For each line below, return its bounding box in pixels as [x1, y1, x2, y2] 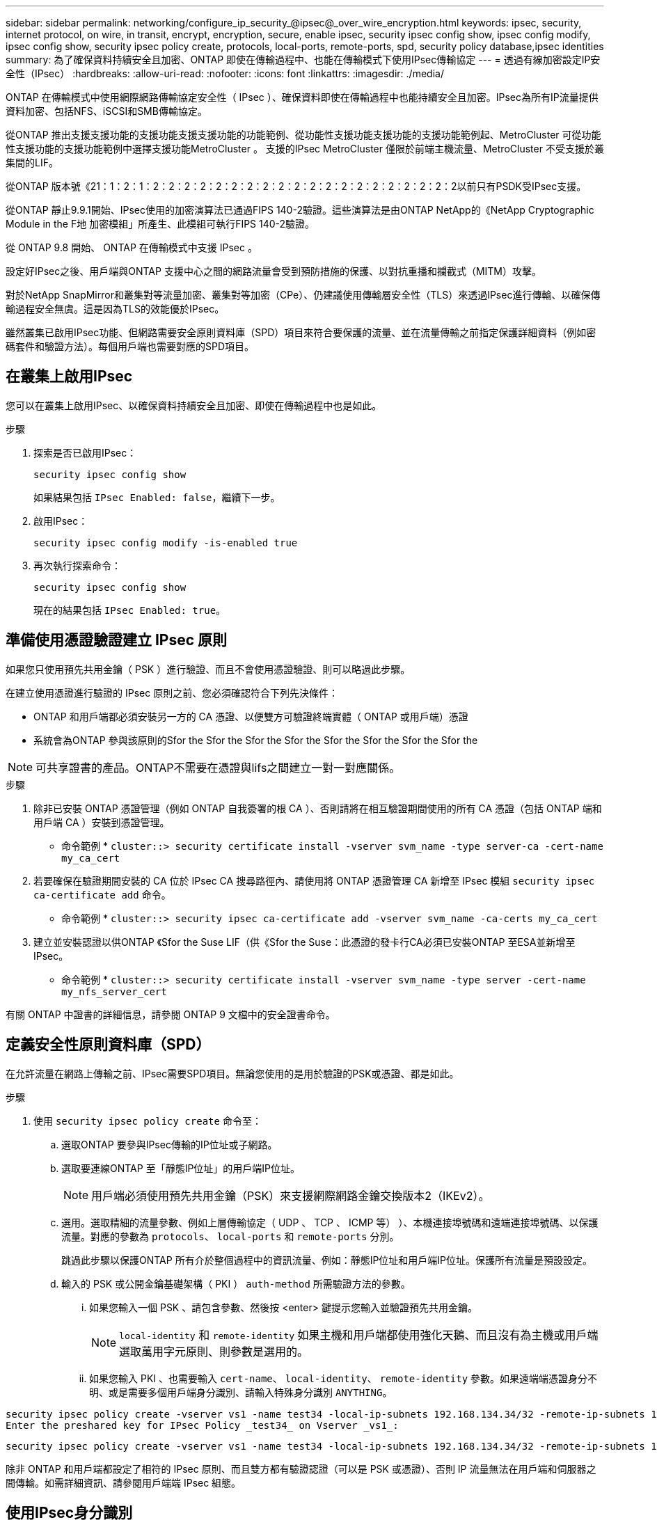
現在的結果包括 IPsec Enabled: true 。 [33, 603, 226, 616]
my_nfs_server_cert [61, 985, 167, 997]
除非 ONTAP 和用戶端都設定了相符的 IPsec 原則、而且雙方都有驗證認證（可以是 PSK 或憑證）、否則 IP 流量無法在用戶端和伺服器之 [6, 1462, 596, 1475]
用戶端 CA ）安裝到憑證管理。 [33, 816, 170, 828]
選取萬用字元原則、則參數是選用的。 [119, 1344, 309, 1359]
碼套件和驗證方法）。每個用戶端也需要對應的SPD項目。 [6, 340, 255, 352]
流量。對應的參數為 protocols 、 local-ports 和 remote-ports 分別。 [61, 1230, 399, 1242]
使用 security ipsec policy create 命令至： [33, 1114, 262, 1127]
